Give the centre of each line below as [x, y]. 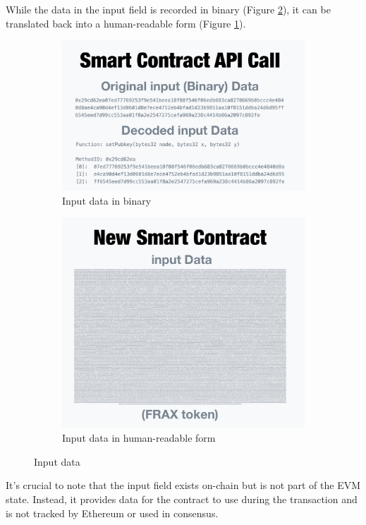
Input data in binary [107, 200]
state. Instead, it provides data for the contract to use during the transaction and [182, 499]
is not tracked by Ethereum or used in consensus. [112, 513]
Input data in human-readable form [139, 438]
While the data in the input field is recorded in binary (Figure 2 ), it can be [168, 9]
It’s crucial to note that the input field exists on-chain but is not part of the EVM [183, 485]
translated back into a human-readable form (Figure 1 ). [126, 23]
